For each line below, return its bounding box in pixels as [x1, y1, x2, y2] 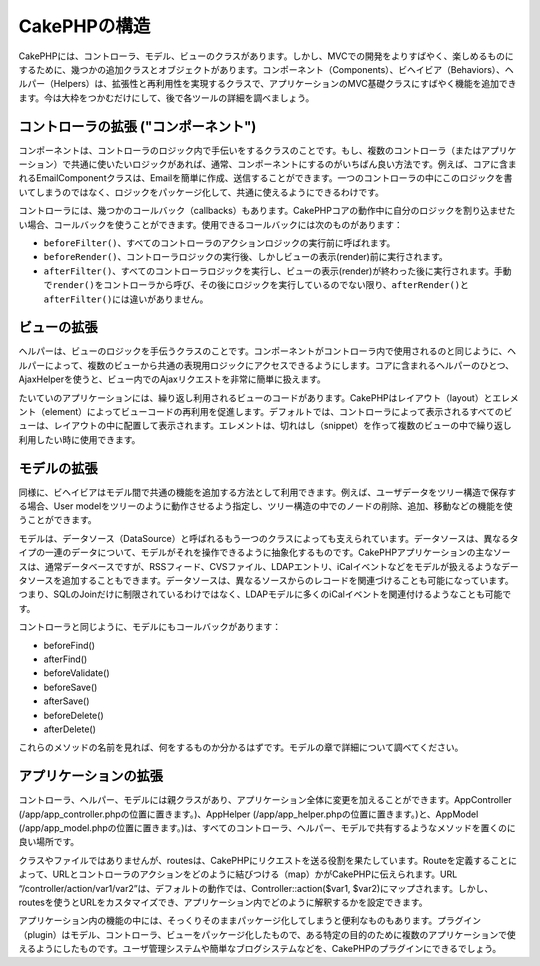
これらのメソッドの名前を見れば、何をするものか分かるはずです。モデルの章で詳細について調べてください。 [18, 741, 464, 754]
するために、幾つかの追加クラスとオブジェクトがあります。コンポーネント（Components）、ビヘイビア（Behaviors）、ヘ [18, 63, 514, 75]
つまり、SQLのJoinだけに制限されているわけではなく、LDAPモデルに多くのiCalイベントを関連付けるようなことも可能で [18, 588, 512, 600]
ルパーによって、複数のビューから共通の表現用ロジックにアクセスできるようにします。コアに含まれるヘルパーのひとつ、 [18, 359, 515, 371]
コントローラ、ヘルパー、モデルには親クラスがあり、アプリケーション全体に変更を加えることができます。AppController [18, 794, 512, 806]
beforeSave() [43, 681, 98, 693]
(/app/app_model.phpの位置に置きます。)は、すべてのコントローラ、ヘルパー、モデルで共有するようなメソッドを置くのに [18, 822, 517, 834]
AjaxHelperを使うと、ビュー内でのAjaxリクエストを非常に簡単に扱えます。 [18, 373, 327, 385]
